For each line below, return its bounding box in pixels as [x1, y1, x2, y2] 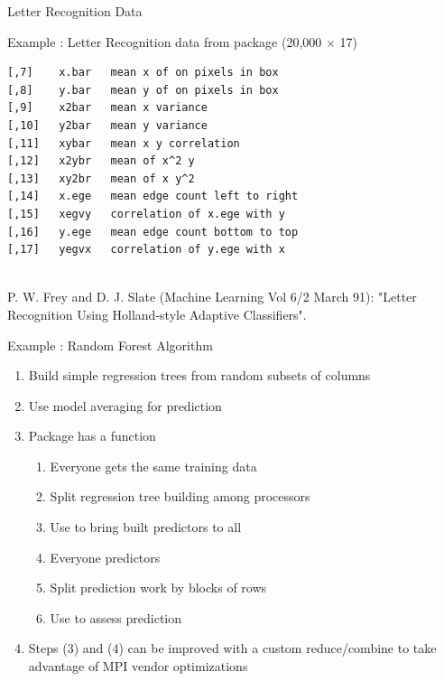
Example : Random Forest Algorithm [7, 335, 213, 354]
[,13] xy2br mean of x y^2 [7, 172, 195, 185]
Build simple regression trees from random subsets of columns [28, 366, 371, 385]
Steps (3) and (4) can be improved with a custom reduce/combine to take [28, 639, 437, 658]
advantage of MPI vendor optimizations [28, 657, 248, 676]
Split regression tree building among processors [50, 487, 310, 506]
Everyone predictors [50, 547, 161, 566]
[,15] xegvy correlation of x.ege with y [7, 207, 285, 220]
